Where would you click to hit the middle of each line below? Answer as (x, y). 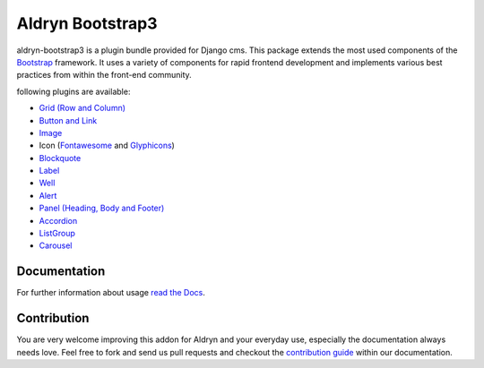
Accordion (58, 220)
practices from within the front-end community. (104, 75)
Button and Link (68, 120)
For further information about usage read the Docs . (111, 293)
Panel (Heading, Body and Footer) (102, 208)
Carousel (56, 245)
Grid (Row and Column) (82, 108)
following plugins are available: (73, 91)
